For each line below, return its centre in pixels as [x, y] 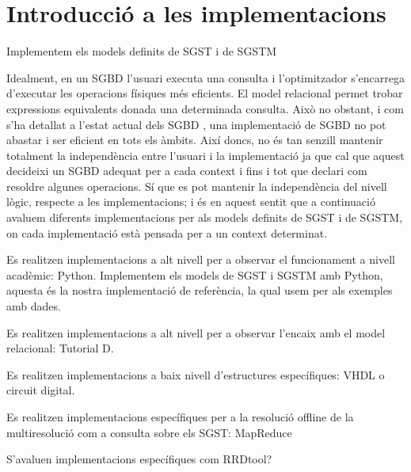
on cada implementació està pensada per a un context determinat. [167, 232]
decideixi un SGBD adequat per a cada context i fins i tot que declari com [187, 171]
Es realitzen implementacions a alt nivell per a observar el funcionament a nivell [201, 259]
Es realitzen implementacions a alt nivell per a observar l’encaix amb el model [196, 332]
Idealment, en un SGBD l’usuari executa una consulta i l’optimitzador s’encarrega [205, 77]
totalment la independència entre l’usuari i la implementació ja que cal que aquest [205, 155]
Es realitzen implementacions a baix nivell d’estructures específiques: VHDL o [196, 374]
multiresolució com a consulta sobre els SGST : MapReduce [149, 432]
